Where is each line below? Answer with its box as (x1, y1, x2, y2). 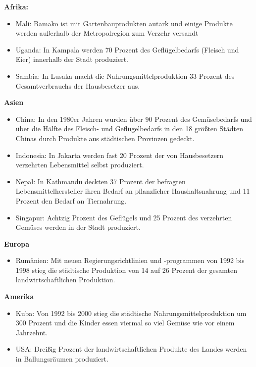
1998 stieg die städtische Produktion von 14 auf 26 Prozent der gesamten (15, 264, 238, 275)
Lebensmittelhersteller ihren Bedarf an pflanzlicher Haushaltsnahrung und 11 (15, 186, 250, 196)
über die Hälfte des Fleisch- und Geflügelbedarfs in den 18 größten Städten (15, 123, 243, 134)
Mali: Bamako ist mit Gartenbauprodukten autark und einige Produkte (15, 18, 233, 28)
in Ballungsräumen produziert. (15, 354, 108, 364)
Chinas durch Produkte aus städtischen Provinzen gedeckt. (15, 133, 195, 143)
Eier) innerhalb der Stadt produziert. (15, 54, 128, 64)
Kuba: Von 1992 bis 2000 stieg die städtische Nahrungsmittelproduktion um (15, 308, 247, 318)
